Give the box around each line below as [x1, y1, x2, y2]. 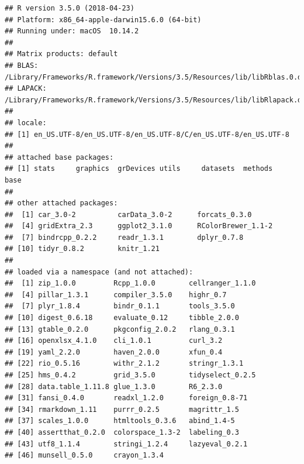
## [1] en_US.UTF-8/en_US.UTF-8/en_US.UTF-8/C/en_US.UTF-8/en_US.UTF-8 [5, 130, 289, 139]
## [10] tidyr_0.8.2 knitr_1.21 [5, 245, 160, 253]
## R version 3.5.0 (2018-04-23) [5, 4, 134, 12]
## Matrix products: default [5, 50, 118, 59]
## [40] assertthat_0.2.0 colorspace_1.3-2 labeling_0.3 [5, 428, 239, 436]
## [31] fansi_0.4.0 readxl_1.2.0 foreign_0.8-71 [5, 394, 248, 403]
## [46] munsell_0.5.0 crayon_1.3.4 [5, 451, 164, 460]
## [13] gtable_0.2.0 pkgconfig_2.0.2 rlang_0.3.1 [5, 325, 235, 334]
